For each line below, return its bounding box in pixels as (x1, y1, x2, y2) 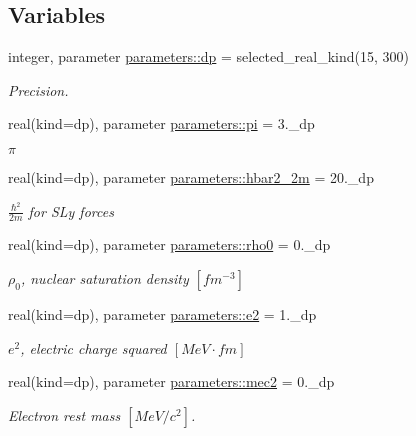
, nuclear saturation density (20, 268, 189, 289)
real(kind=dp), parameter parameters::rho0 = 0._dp (8, 234, 331, 255)
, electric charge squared (20, 337, 167, 358)
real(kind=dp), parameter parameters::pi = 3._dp (8, 113, 315, 134)
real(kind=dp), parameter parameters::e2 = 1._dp (8, 304, 317, 325)
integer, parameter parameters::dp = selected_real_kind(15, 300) (8, 46, 409, 67)
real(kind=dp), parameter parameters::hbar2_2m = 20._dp (8, 166, 374, 187)
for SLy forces (28, 200, 114, 221)
